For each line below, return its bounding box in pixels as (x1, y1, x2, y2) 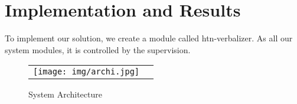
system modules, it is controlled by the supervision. (5, 43, 191, 56)
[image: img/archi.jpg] (33, 67, 140, 77)
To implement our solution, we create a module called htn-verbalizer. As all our (5, 32, 293, 44)
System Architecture (28, 88, 102, 100)
